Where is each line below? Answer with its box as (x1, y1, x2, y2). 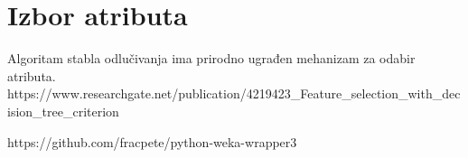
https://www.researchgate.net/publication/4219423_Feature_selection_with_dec (7, 84, 461, 103)
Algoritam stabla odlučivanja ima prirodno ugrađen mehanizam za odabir (7, 49, 416, 68)
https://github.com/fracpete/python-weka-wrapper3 (7, 132, 297, 151)
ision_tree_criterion (7, 101, 119, 120)
